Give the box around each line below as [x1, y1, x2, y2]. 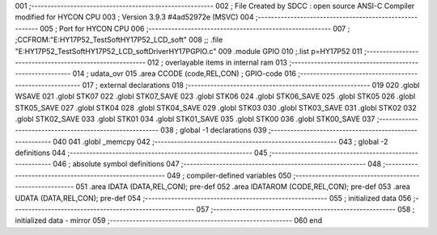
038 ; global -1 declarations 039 [160, 125, 267, 135]
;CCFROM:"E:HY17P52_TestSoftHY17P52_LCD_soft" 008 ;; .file [15, 35, 223, 44]
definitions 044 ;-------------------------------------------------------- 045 [15, 148, 268, 157]
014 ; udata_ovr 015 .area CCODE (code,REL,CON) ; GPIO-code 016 [72, 69, 297, 78]
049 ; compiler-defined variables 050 [167, 170, 292, 180]
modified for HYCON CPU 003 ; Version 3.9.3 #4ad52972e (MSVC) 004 [15, 12, 254, 22]
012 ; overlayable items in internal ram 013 [146, 57, 287, 67]
